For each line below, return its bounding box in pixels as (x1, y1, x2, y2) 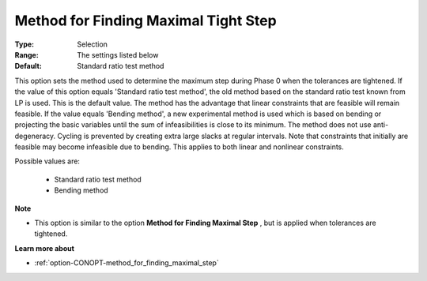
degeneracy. (14, 131, 56, 140)
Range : (14, 50, 39, 59)
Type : (14, 39, 35, 49)
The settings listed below (77, 50, 159, 59)
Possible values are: (14, 156, 81, 166)
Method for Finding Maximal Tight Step (14, 12, 277, 29)
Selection (77, 39, 108, 49)
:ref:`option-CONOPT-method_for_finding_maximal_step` (34, 258, 219, 268)
